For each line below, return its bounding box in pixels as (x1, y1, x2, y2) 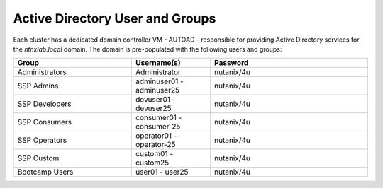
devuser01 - (135, 95, 176, 105)
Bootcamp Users (17, 167, 74, 177)
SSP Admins (17, 81, 59, 91)
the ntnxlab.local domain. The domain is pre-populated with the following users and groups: (13, 45, 282, 53)
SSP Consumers (17, 117, 72, 127)
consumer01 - (135, 113, 182, 123)
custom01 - (135, 149, 174, 159)
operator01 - (135, 131, 177, 141)
